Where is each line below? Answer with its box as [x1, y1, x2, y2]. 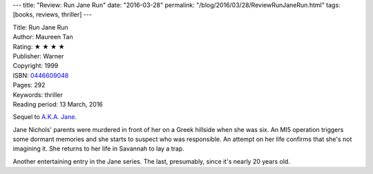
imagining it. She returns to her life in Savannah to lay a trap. [12, 144, 184, 153]
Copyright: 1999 [12, 62, 59, 70]
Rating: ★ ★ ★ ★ [12, 42, 65, 51]
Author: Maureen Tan [12, 33, 73, 41]
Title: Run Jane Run [12, 23, 68, 31]
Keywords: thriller [12, 90, 64, 99]
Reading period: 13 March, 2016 [12, 100, 104, 108]
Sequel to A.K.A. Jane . [12, 113, 77, 121]
